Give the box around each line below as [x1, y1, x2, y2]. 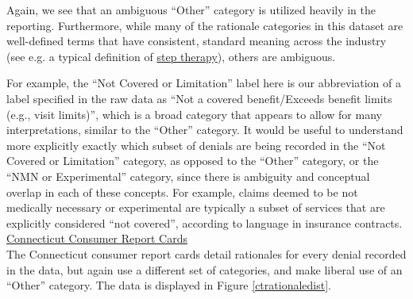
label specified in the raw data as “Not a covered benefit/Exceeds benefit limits [6, 90, 392, 106]
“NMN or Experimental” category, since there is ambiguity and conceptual [6, 167, 370, 184]
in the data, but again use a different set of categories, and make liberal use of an [6, 261, 403, 278]
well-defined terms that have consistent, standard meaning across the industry [6, 33, 387, 49]
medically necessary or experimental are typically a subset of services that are [6, 199, 385, 216]
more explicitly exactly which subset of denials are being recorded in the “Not [6, 136, 386, 153]
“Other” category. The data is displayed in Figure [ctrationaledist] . [6, 277, 331, 293]
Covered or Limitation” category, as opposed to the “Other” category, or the [6, 152, 379, 169]
